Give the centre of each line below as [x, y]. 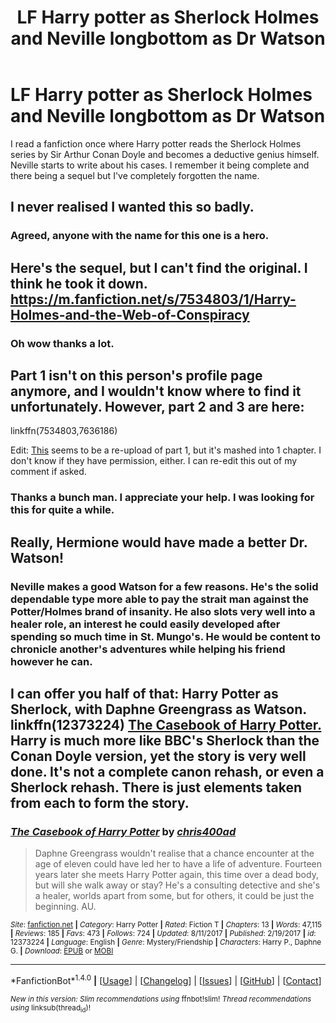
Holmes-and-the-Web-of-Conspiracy [130, 314]
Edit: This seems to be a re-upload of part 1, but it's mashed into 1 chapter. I [166, 450]
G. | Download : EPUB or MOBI [62, 951]
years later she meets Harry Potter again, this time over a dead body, [176, 875]
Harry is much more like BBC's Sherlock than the [165, 740]
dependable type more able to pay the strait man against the [160, 599]
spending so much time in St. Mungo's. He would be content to [166, 636]
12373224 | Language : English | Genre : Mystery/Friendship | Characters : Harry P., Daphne [166, 942]
